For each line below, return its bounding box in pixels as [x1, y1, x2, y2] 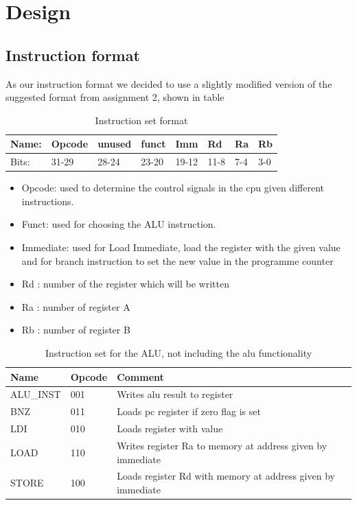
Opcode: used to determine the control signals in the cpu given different [21, 180, 324, 195]
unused [97, 137, 132, 151]
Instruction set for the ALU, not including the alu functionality [45, 346, 312, 360]
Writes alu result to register [117, 387, 233, 401]
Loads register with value [117, 421, 223, 436]
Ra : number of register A [21, 299, 130, 314]
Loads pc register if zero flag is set [117, 404, 261, 419]
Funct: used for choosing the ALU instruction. [21, 217, 216, 231]
